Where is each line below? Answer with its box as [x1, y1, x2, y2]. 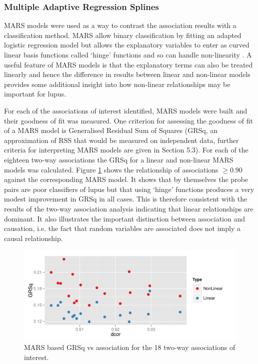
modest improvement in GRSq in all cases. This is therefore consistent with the [4, 193, 247, 204]
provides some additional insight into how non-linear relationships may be [4, 78, 230, 89]
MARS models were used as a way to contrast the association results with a [4, 20, 236, 30]
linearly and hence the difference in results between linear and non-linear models [4, 69, 250, 79]
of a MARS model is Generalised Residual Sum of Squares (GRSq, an [4, 125, 218, 135]
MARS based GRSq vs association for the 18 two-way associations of [24, 342, 235, 352]
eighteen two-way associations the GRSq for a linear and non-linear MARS [4, 154, 233, 164]
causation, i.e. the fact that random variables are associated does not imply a [4, 223, 240, 233]
